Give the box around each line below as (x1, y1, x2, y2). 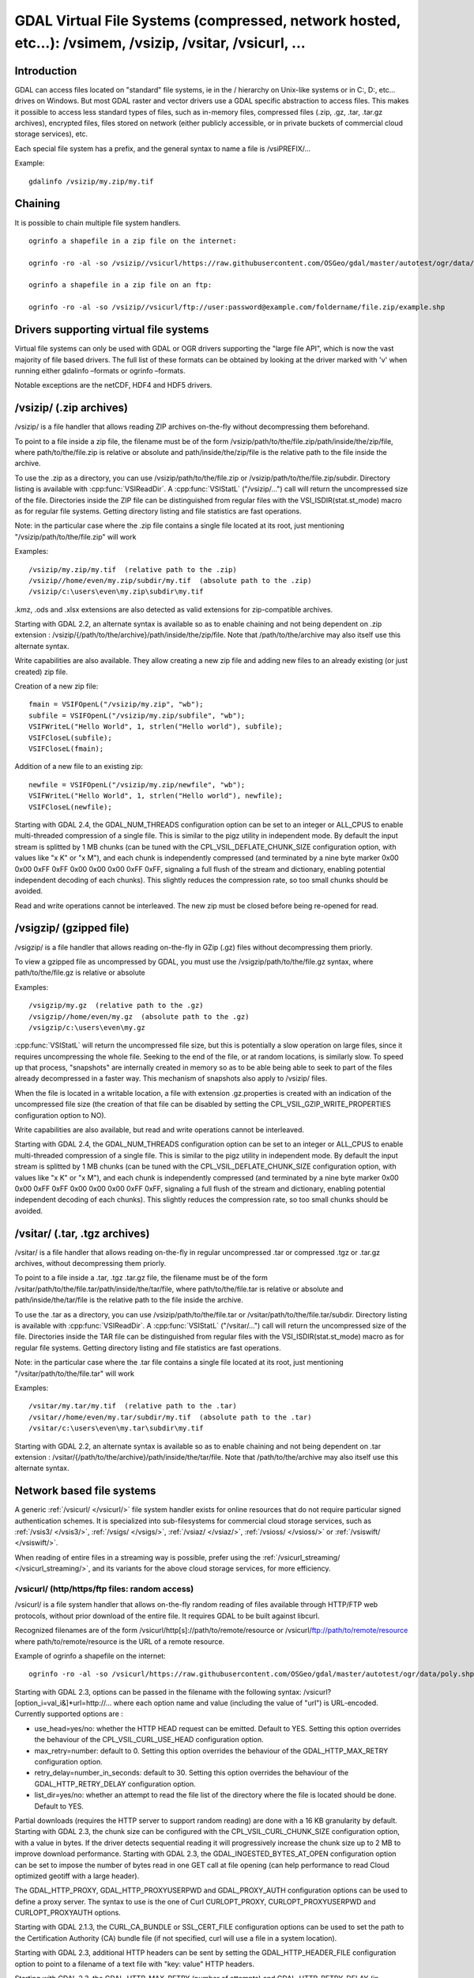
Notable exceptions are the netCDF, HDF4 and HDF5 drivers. (14, 381, 213, 390)
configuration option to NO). (14, 1110, 107, 1120)
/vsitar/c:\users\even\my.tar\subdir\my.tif (28, 1424, 205, 1433)
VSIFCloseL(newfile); (28, 802, 112, 811)
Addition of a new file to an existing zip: (14, 762, 144, 771)
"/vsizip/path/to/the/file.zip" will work (14, 532, 137, 541)
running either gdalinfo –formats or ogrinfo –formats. (14, 366, 186, 375)
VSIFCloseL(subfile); (28, 733, 112, 742)
